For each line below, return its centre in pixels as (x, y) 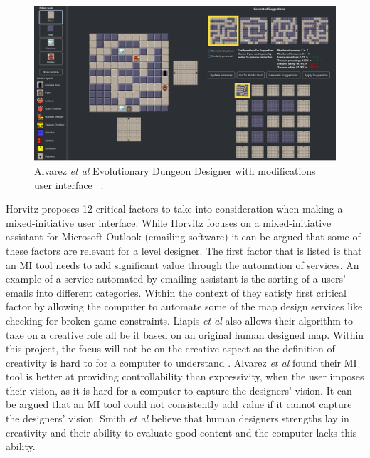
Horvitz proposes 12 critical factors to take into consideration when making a (174, 209)
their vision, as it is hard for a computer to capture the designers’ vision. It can (179, 390)
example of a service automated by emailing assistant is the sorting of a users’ (176, 279)
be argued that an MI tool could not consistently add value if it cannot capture (179, 404)
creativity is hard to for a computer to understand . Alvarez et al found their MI (181, 362)
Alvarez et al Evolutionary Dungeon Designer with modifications (175, 170)
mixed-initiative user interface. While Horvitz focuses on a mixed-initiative (169, 222)
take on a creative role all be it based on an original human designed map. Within (185, 334)
